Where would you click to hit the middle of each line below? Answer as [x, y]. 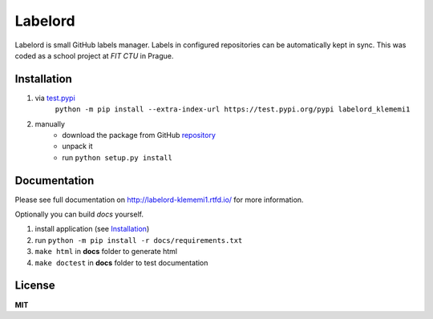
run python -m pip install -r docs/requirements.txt [139, 240]
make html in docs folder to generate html [106, 252]
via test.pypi [55, 98]
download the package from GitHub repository [139, 135]
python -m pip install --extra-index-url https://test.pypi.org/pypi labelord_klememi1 [233, 109]
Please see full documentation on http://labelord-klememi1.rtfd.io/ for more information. [159, 200]
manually [50, 123]
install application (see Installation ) [92, 229]
